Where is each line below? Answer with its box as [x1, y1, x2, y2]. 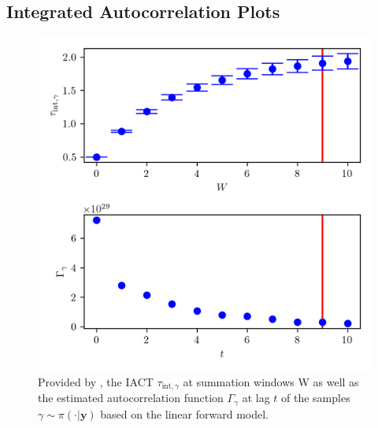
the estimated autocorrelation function [38, 389, 224, 406]
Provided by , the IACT [38, 373, 154, 389]
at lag [242, 389, 270, 406]
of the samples [281, 389, 350, 406]
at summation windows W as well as [183, 373, 359, 389]
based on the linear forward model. [100, 405, 269, 422]
